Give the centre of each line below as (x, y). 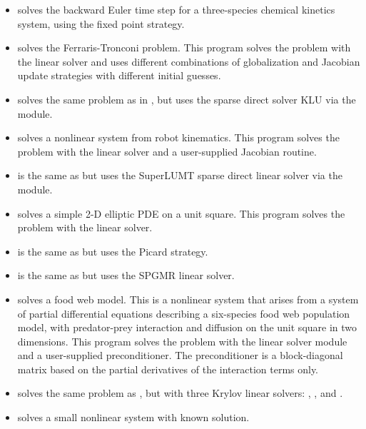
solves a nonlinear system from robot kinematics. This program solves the (178, 137)
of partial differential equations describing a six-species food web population (184, 313)
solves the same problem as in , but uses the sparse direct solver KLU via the (187, 99)
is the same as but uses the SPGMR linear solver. (126, 275)
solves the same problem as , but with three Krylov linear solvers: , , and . (180, 393)
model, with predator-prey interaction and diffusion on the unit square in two (187, 327)
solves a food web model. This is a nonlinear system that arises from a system (188, 299)
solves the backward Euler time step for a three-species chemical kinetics (176, 9)
